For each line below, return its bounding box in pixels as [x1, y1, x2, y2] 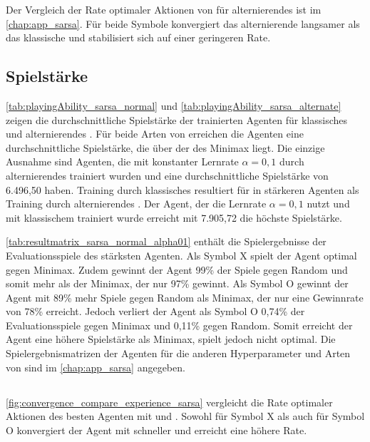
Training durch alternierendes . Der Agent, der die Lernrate [6, 196, 267, 211]
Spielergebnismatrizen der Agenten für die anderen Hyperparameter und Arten [6, 346, 351, 361]
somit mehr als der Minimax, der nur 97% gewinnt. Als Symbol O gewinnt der [6, 276, 349, 291]
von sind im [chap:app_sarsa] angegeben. [6, 359, 185, 374]
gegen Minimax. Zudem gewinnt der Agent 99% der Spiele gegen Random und [6, 262, 348, 277]
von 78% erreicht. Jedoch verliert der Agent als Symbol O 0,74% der [6, 304, 305, 319]
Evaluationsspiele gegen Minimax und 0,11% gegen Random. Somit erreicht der [6, 317, 353, 332]
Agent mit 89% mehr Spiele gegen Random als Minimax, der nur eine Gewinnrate [6, 289, 364, 304]
